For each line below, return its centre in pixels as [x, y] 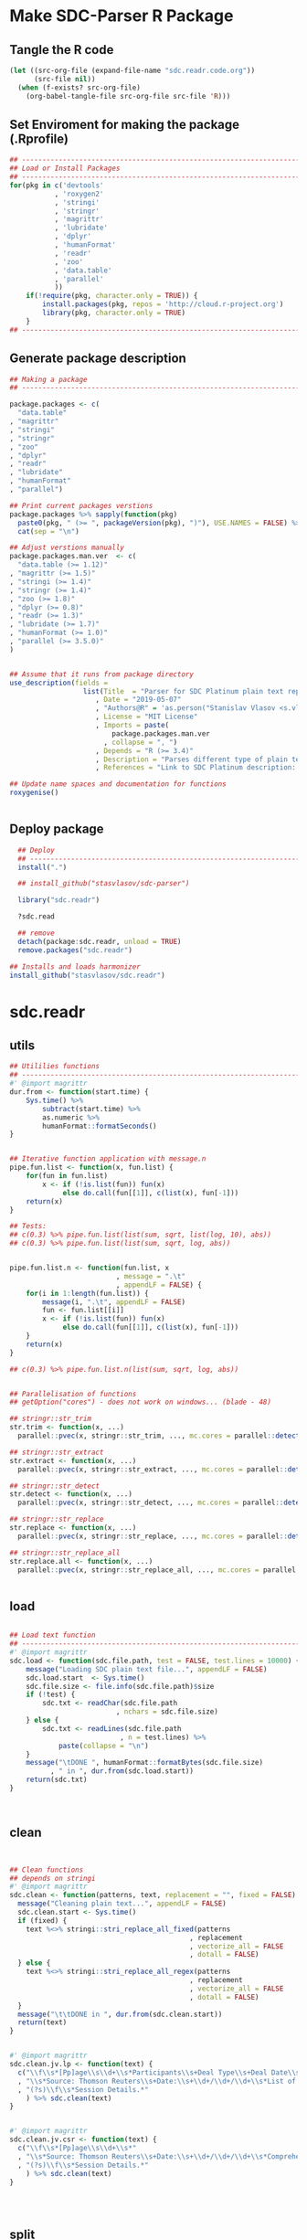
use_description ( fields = [58, 683]
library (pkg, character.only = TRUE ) [114, 313]
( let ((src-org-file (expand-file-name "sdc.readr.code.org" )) [132, 70]
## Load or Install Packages [65, 169]
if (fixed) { [42, 1920]
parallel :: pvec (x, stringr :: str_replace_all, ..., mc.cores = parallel [157, 1570]
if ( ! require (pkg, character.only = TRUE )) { [112, 296]
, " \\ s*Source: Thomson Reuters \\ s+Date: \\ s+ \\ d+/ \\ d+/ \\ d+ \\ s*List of [157, 2081]
